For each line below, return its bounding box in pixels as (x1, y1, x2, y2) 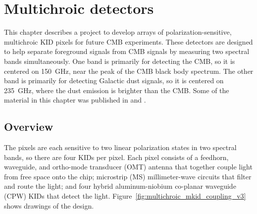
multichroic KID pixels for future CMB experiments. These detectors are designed (4, 36, 253, 47)
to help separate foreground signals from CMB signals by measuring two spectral (4, 46, 250, 56)
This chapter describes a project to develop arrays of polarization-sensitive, (4, 27, 232, 37)
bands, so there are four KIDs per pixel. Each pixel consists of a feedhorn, (4, 152, 229, 162)
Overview (4, 119, 53, 134)
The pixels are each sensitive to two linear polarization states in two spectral (4, 142, 237, 153)
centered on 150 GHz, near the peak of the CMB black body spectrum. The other (4, 65, 254, 76)
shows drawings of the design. (4, 200, 94, 211)
